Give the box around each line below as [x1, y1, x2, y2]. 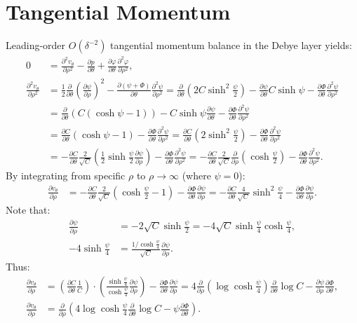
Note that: [6, 202, 50, 217]
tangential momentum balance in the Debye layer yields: [110, 38, 352, 53]
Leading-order [6, 38, 66, 53]
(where [182, 168, 211, 183]
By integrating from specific [6, 168, 126, 183]
